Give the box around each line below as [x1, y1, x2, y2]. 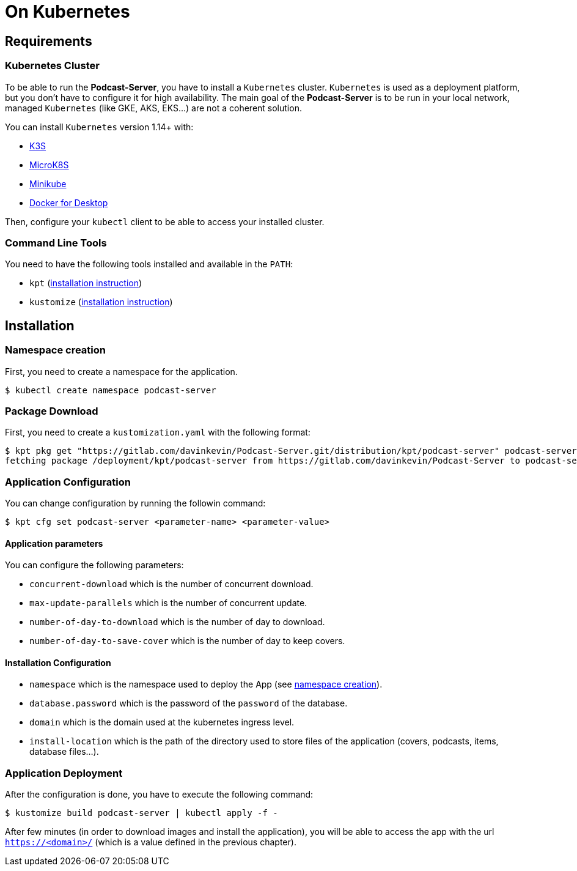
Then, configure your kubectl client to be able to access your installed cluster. [5, 216, 325, 227]
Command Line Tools [5, 236, 107, 249]
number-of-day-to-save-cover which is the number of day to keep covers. [29, 636, 345, 647]
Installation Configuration [5, 657, 111, 668]
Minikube [29, 178, 67, 189]
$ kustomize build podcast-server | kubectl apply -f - [5, 808, 278, 818]
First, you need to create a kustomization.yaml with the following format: [5, 427, 311, 438]
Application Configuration [5, 475, 131, 488]
